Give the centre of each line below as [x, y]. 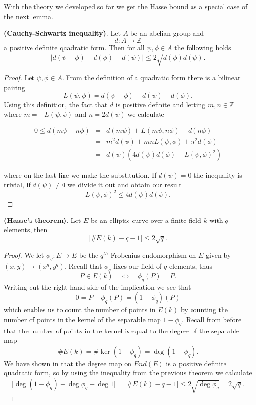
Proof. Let [19, 77]
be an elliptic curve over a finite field [146, 220]
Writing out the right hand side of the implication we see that [97, 286]
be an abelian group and [167, 33]
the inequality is [218, 175]
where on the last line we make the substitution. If [80, 175]
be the [89, 255]
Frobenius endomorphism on [153, 255]
